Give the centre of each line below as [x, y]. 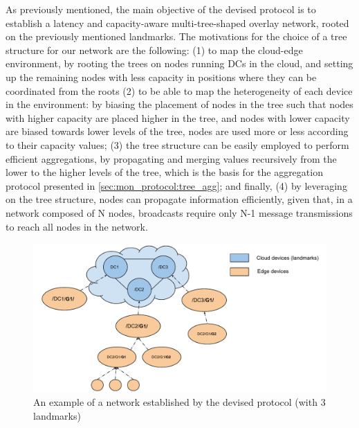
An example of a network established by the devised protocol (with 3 [179, 402]
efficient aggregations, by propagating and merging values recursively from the [171, 158]
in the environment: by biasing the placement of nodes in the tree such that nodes [179, 104]
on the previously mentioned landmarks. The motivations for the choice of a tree [176, 36]
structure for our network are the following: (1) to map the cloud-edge [154, 50]
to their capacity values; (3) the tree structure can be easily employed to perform [177, 144]
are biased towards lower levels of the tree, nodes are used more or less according [177, 131]
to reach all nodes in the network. [77, 226]
